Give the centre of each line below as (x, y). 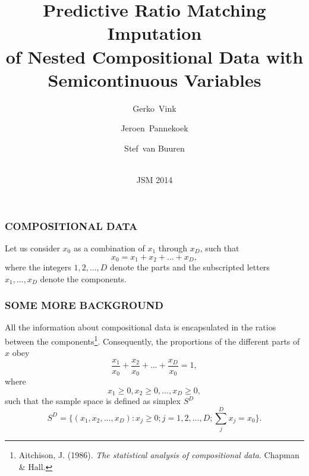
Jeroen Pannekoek (154, 128)
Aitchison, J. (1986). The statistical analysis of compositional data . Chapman (159, 455)
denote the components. (83, 278)
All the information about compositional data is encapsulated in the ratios (141, 327)
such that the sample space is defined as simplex (93, 401)
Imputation (154, 33)
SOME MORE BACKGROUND (84, 305)
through (173, 248)
